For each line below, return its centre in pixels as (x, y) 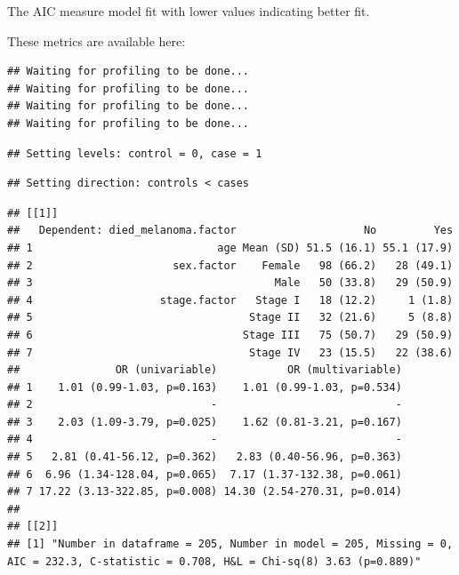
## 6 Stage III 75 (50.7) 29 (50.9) (230, 335)
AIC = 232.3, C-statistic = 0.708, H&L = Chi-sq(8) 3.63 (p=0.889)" (214, 561)
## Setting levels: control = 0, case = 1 (135, 153)
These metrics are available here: (97, 40)
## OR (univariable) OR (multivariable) (205, 370)
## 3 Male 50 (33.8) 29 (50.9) (230, 283)
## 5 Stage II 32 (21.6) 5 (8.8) (230, 318)
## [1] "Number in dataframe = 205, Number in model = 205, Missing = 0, (230, 544)
